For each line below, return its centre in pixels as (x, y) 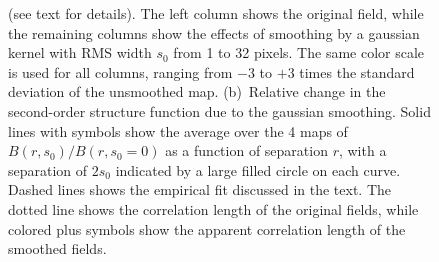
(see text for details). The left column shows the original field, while (216, 13)
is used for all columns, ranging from (120, 71)
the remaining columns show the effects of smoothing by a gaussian (214, 32)
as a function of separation (246, 150)
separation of (48, 169)
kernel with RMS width (80, 52)
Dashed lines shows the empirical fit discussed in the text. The (200, 189)
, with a (362, 150)
